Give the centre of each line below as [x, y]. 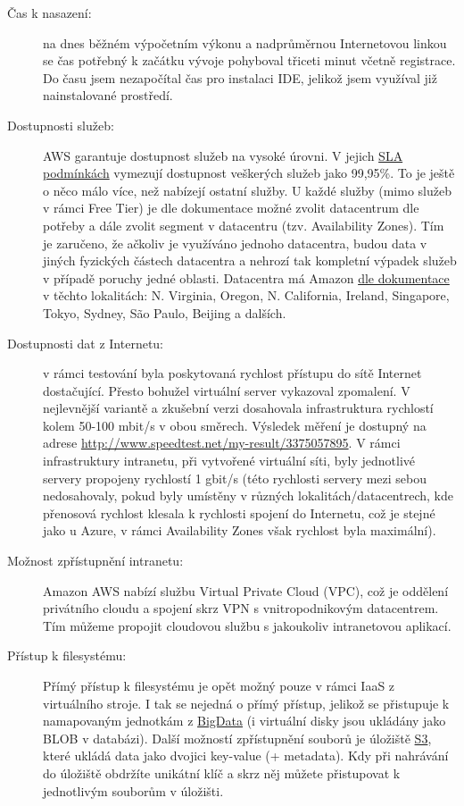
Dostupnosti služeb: [61, 125]
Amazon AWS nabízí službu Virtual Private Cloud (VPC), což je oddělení [246, 590]
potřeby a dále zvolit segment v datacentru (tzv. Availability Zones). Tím [244, 225]
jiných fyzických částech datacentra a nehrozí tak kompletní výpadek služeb [250, 260]
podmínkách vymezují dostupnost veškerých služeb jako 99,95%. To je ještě [249, 173]
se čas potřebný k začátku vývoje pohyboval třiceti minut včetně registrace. [249, 60]
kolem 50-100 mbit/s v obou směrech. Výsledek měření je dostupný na [235, 425]
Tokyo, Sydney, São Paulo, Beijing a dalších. [165, 312]
